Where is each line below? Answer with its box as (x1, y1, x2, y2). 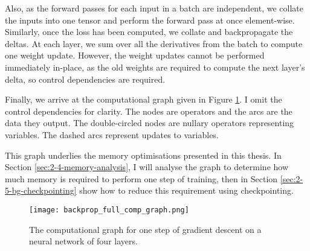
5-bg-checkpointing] (5, 184, 77, 197)
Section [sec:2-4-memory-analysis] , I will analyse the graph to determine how (5, 160, 289, 173)
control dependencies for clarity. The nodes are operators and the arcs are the (5, 104, 292, 117)
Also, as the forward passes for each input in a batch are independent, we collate (5, 2, 304, 14)
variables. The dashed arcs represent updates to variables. (5, 128, 219, 141)
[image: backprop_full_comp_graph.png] (29, 205, 189, 214)
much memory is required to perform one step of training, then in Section (5, 172, 278, 185)
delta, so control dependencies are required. (5, 72, 166, 85)
